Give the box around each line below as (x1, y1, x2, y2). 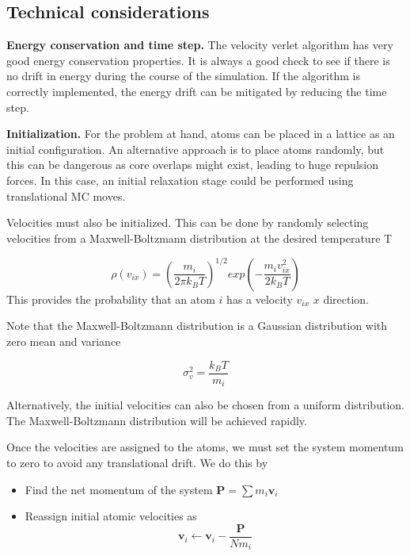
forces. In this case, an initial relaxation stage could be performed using (6, 171, 354, 188)
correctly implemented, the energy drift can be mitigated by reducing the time (6, 82, 387, 99)
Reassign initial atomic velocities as (25, 508, 197, 524)
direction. (323, 290, 369, 307)
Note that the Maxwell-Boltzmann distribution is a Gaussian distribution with (6, 317, 388, 334)
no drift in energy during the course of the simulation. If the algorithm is (6, 67, 360, 84)
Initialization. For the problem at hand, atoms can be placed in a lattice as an (6, 125, 395, 142)
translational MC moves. (6, 187, 126, 204)
